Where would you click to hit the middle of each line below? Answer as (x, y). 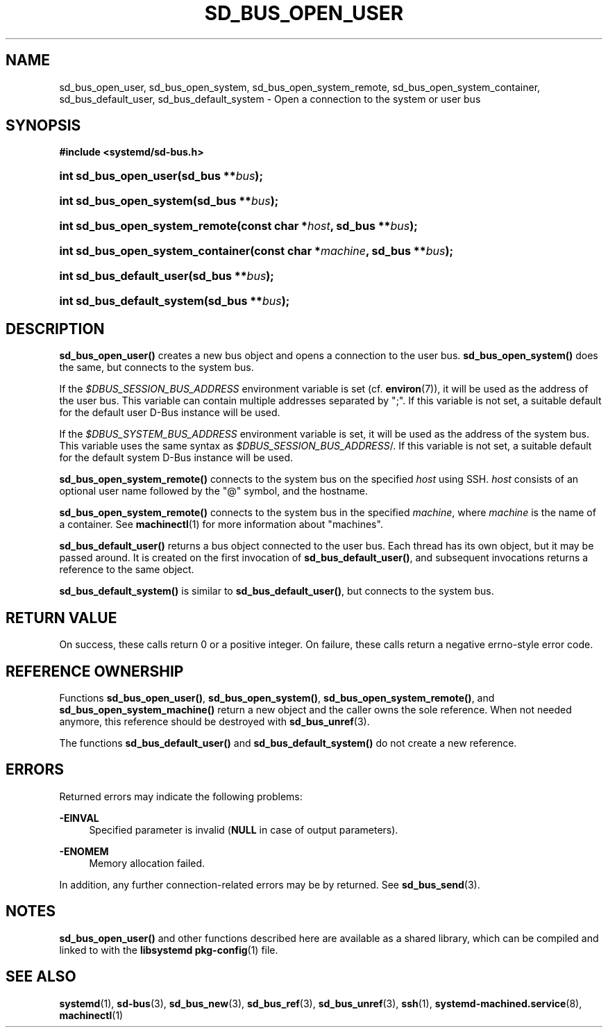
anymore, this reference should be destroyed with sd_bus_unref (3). (214, 721)
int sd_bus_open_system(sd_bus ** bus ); (169, 201)
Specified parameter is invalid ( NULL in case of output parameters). (244, 829)
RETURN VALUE (61, 618)
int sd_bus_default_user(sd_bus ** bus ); (167, 276)
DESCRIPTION (55, 329)
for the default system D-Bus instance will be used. (176, 458)
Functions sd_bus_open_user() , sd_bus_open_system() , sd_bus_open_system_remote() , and (277, 697)
